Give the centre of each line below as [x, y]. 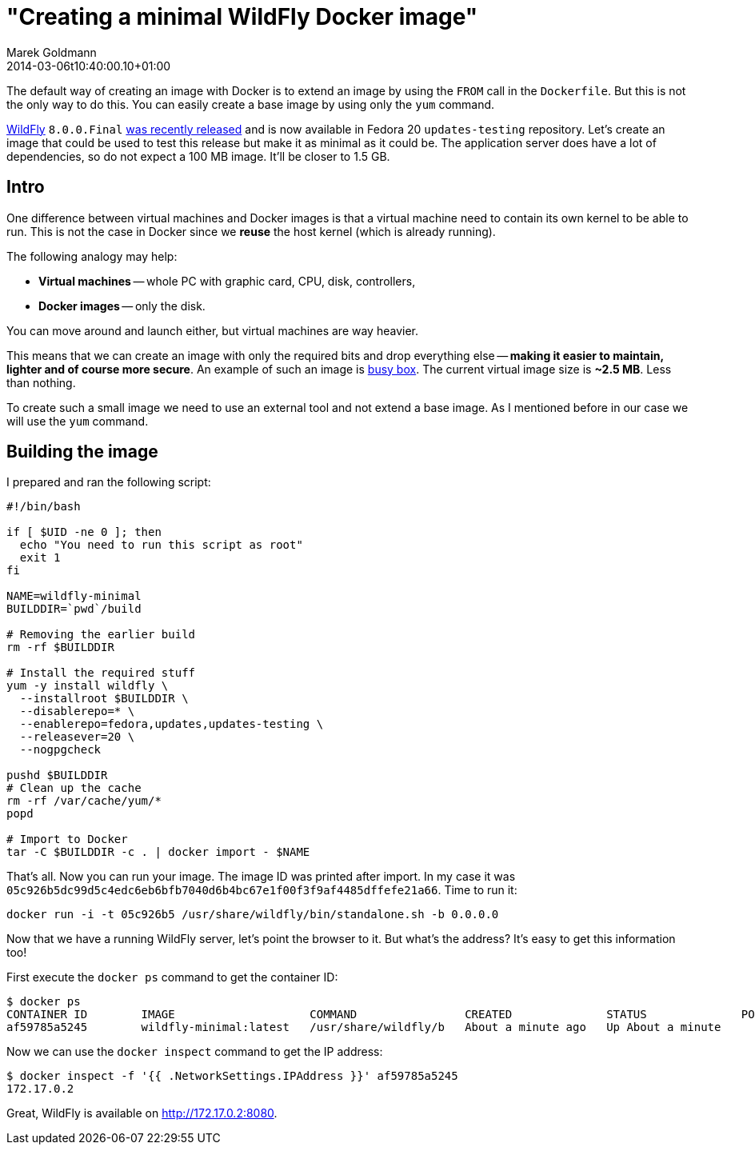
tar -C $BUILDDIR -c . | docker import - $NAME [158, 852]
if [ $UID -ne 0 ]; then [84, 532]
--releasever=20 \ [77, 737]
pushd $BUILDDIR [57, 775]
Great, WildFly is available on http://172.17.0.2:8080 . [142, 1113]
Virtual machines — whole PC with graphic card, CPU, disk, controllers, [227, 281]
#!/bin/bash [44, 507]
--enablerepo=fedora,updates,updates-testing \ [172, 724]
